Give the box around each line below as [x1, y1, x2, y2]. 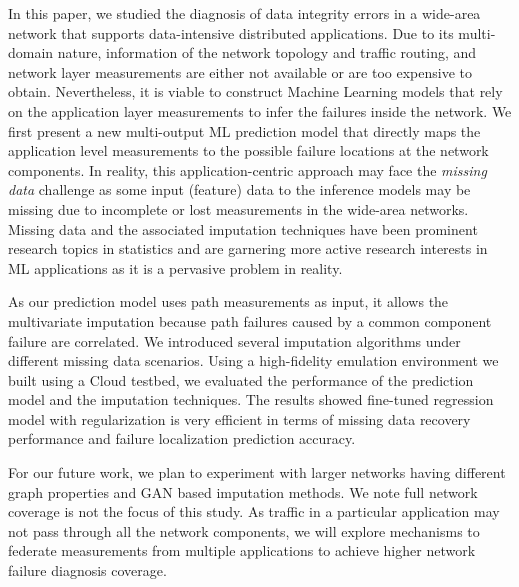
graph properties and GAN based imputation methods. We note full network [8, 481, 478, 502]
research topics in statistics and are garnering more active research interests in [8, 238, 488, 259]
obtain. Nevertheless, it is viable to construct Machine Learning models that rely [8, 81, 503, 102]
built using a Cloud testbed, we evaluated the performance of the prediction [8, 369, 474, 390]
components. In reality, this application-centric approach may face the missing [8, 159, 487, 180]
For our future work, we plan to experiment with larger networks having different [8, 462, 506, 483]
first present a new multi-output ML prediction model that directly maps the [8, 120, 481, 141]
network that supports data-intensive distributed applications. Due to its [8, 22, 454, 43]
